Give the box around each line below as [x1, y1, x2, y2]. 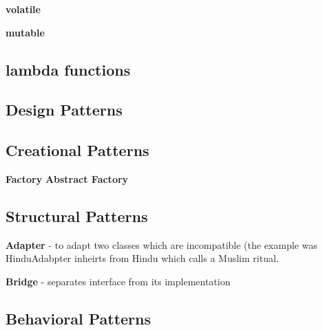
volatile [6, 2, 41, 16]
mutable [6, 25, 45, 39]
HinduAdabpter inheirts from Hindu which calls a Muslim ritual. [6, 251, 279, 265]
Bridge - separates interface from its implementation [6, 274, 231, 288]
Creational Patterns [6, 140, 149, 161]
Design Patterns [6, 99, 123, 120]
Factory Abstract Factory [6, 171, 129, 186]
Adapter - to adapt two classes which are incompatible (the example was [6, 237, 317, 252]
